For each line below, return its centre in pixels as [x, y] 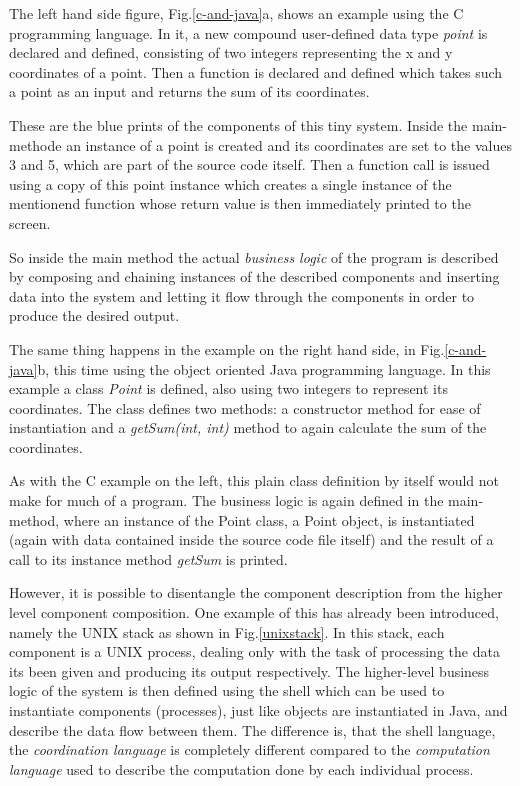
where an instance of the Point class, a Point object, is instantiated [269, 519]
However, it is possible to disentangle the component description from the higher [256, 592]
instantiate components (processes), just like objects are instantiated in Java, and [258, 710]
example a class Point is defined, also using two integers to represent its [228, 388]
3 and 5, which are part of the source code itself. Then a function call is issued [249, 164]
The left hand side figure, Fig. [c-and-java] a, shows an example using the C [236, 13]
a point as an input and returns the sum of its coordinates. [189, 91]
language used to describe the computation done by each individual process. [241, 768]
